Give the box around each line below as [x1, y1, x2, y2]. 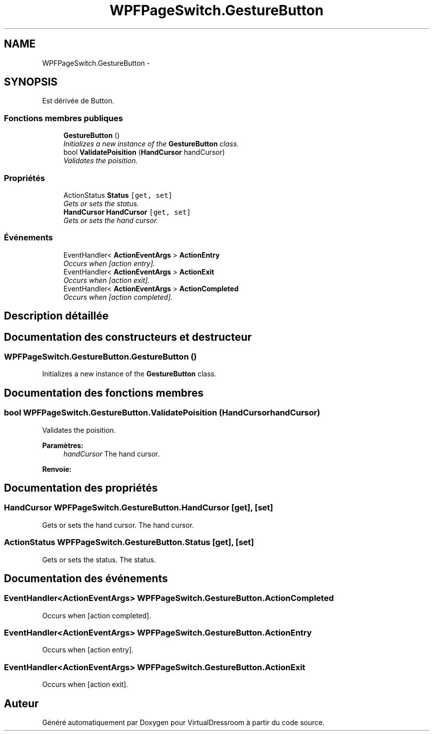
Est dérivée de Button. [42, 96, 114, 105]
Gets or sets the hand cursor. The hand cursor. [42, 520, 194, 529]
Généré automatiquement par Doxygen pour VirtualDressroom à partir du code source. [42, 718, 325, 727]
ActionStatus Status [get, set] [63, 190, 173, 199]
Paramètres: [42, 441, 84, 450]
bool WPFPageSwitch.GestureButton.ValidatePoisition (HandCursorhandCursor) [4, 408, 320, 418]
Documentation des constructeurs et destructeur [4, 330, 252, 343]
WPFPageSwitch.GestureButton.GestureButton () [4, 351, 197, 362]
